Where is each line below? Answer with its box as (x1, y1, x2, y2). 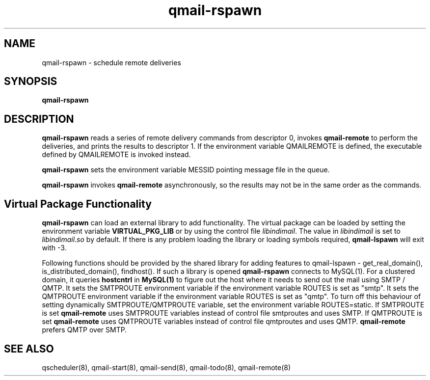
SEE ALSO (4, 342, 54, 355)
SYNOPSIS (4, 75, 57, 88)
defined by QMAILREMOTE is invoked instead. (42, 150, 191, 159)
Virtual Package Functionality (4, 197, 152, 210)
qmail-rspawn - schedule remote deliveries (42, 58, 181, 67)
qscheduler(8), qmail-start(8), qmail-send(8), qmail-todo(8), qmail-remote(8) (42, 363, 291, 372)
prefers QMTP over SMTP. (42, 326, 127, 334)
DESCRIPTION (4, 112, 74, 125)
